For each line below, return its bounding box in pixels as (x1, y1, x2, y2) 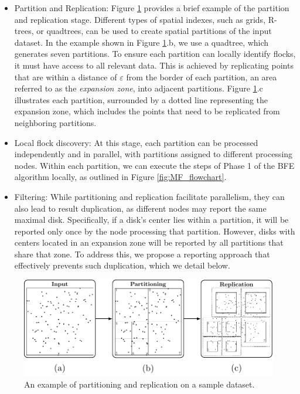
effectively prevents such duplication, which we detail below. (14, 259, 230, 271)
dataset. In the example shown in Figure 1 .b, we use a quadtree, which (14, 36, 269, 48)
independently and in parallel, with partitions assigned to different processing (14, 148, 293, 160)
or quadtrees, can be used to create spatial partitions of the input (36, 25, 272, 37)
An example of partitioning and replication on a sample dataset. (24, 378, 255, 390)
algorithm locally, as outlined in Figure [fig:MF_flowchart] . (14, 171, 227, 183)
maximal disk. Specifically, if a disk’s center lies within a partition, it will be (14, 213, 289, 226)
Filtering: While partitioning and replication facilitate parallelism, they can (14, 190, 285, 202)
